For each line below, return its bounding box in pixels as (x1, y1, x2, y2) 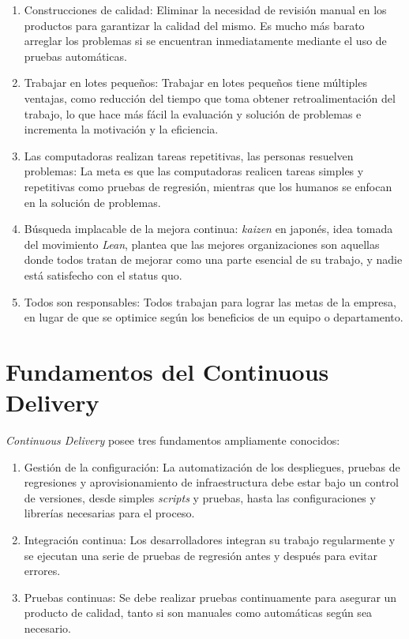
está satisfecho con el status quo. (24, 266, 182, 283)
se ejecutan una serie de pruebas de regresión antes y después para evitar (24, 547, 377, 563)
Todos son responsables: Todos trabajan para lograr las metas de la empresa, (24, 293, 396, 310)
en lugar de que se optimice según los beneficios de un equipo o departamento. (24, 309, 403, 325)
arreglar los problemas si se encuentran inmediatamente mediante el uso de (24, 32, 387, 49)
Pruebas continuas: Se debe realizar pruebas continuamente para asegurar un (24, 588, 397, 605)
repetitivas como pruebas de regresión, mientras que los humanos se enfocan (24, 178, 392, 194)
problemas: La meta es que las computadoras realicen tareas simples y (24, 163, 364, 179)
